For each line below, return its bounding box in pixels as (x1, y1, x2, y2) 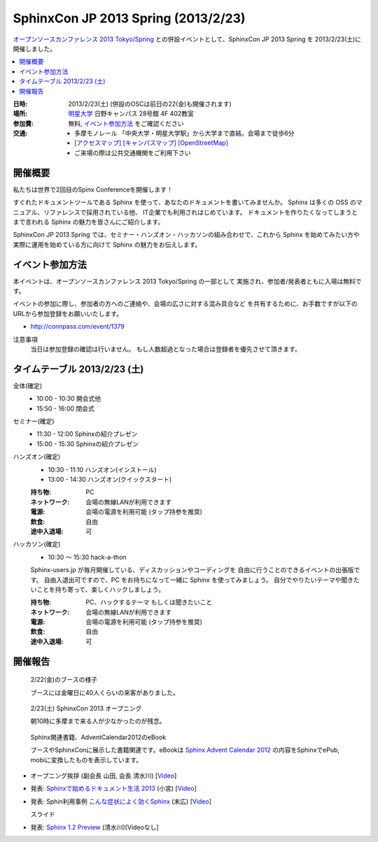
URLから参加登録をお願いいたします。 (13, 309, 122, 317)
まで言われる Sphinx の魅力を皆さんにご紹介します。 (13, 217, 164, 226)
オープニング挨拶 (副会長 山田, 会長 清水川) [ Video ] (30, 771, 177, 780)
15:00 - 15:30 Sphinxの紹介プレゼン (36, 439, 139, 448)
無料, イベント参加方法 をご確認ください (68, 119, 184, 127)
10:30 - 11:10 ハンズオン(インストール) (48, 465, 157, 473)
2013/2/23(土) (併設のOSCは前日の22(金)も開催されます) (68, 99, 232, 108)
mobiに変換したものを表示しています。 (30, 755, 143, 764)
